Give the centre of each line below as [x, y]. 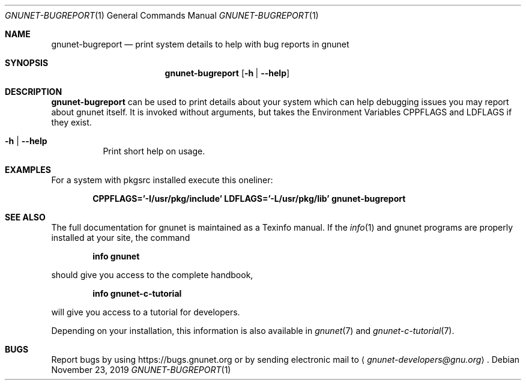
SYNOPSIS [27, 63]
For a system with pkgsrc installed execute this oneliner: [162, 180]
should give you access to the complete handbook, [152, 275]
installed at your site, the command [121, 238]
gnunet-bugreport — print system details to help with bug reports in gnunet [200, 44]
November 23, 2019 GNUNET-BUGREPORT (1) [141, 370]
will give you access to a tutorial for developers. [146, 312]
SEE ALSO [25, 217]
